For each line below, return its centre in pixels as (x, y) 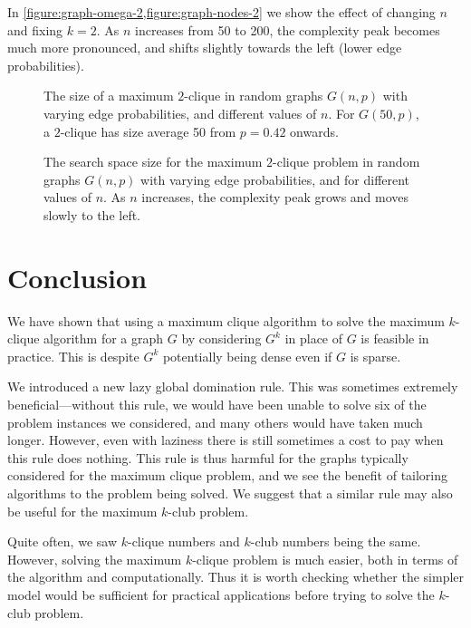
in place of (314, 338)
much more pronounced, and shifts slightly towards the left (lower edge (205, 48)
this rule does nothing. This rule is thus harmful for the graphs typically (208, 457)
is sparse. (375, 356)
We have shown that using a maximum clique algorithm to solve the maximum (226, 320)
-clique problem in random (346, 162)
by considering (221, 338)
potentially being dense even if (247, 356)
